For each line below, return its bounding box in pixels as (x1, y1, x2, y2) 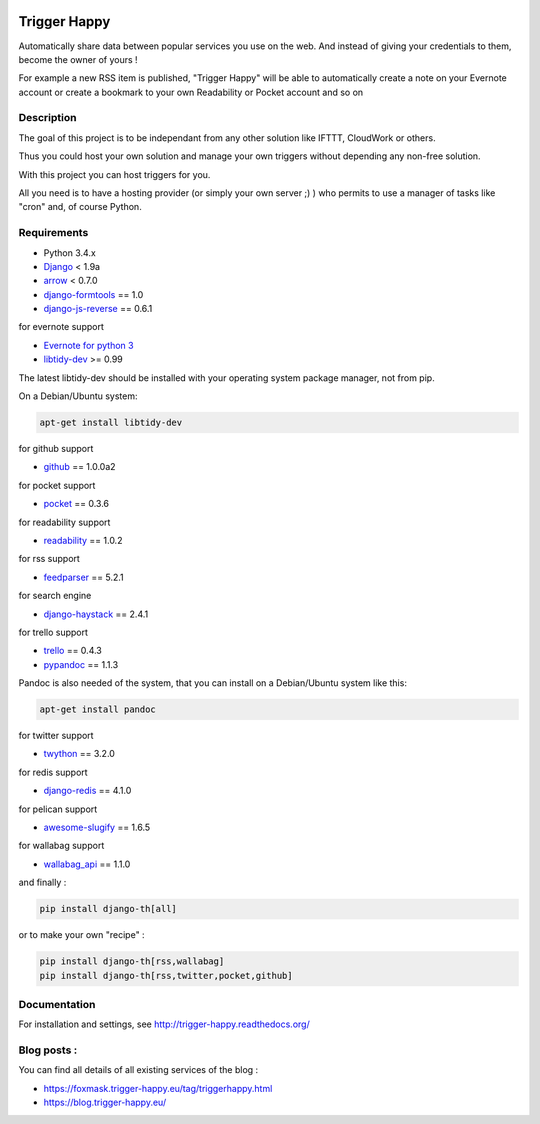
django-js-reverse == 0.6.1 (43, 303, 153, 315)
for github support (18, 443, 94, 455)
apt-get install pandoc (39, 704, 157, 715)
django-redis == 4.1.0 (43, 785, 132, 797)
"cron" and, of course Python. (18, 201, 142, 213)
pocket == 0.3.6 (43, 498, 110, 510)
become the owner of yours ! (18, 53, 139, 65)
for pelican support (18, 803, 98, 815)
